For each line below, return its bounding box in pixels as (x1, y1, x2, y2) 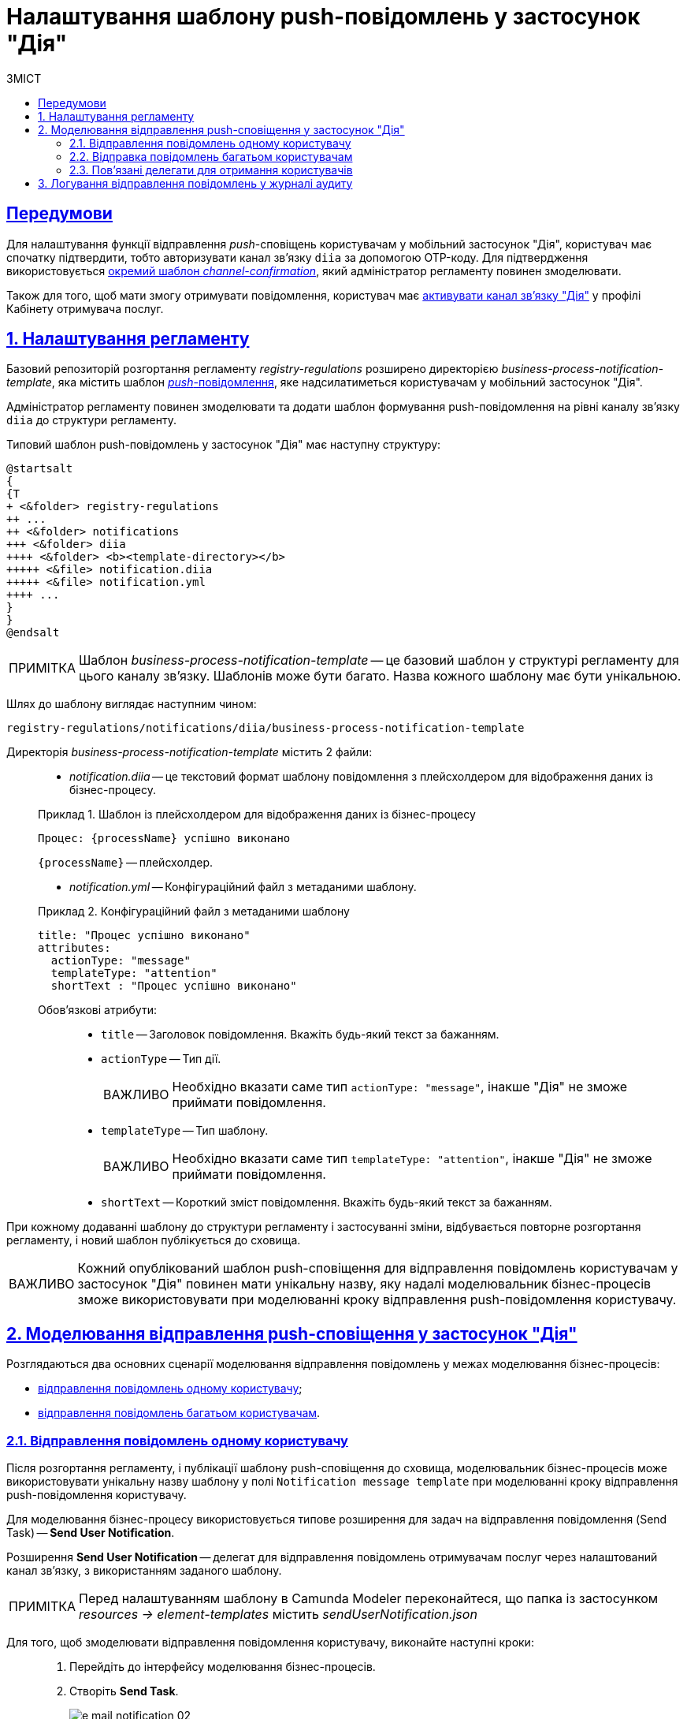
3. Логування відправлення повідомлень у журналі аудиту (38, 176, 353, 190)
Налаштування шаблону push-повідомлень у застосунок (6, 3, 641, 30)
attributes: (38, 942, 111, 955)
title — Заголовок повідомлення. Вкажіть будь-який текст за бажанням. (101, 1027, 499, 1042)
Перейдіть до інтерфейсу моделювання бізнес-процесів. (69, 1660, 376, 1674)
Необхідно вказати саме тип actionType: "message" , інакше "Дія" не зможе (172, 1079, 628, 1095)
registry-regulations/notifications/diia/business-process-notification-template (6, 722, 525, 735)
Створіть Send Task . (69, 1684, 179, 1698)
